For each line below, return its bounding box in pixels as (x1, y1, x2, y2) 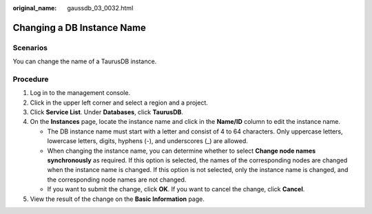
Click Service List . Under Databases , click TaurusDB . (30, 108, 184, 116)
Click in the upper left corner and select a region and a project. (30, 98, 208, 107)
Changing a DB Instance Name (12, 21, 146, 34)
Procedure (12, 74, 49, 84)
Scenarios (12, 43, 48, 52)
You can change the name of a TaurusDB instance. (12, 57, 157, 65)
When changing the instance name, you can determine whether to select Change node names (47, 147, 316, 155)
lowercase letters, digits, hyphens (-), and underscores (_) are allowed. (47, 137, 248, 145)
